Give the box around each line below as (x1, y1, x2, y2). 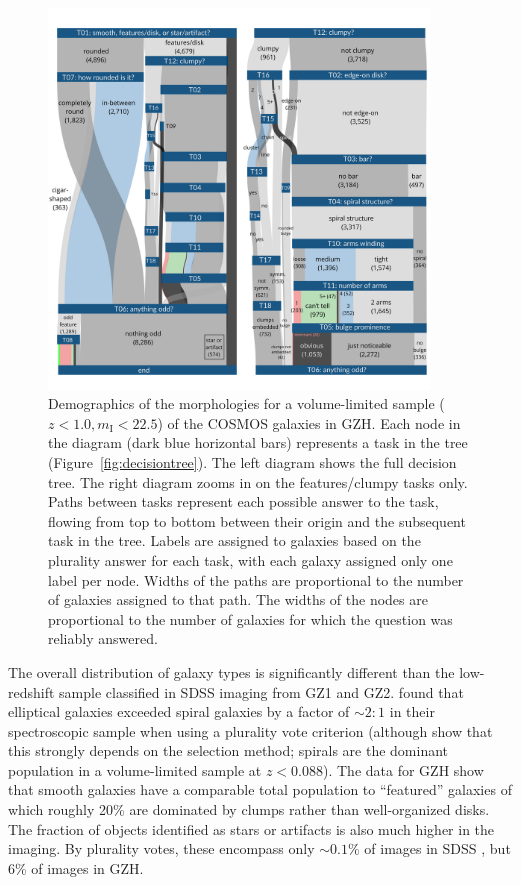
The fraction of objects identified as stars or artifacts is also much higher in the (8, 818, 495, 839)
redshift (8, 681, 55, 702)
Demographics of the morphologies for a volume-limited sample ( (48, 393, 445, 414)
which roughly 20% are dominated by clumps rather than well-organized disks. (8, 799, 490, 820)
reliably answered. (48, 628, 158, 649)
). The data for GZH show (323, 759, 484, 780)
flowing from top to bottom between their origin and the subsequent (48, 510, 466, 531)
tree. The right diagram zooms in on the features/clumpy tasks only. (48, 471, 468, 492)
